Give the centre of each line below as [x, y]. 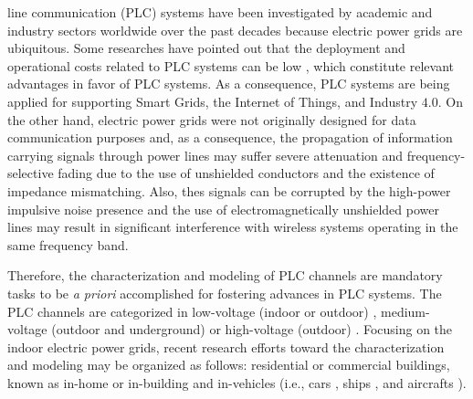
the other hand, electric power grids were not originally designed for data [212, 119]
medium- [405, 311]
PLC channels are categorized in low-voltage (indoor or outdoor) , [192, 311]
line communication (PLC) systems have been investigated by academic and [220, 12]
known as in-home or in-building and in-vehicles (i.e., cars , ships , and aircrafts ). [237, 382]
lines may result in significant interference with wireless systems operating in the [233, 227]
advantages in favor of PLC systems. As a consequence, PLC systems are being [229, 84]
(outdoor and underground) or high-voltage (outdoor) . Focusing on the [252, 329]
